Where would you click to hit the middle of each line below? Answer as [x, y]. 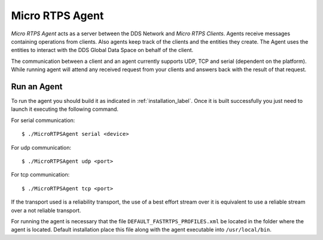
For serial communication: [43, 120]
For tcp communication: [40, 175]
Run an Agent [37, 86]
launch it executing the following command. [65, 109]
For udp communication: [41, 147]
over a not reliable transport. [46, 210]
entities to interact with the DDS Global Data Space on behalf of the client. [102, 50]
